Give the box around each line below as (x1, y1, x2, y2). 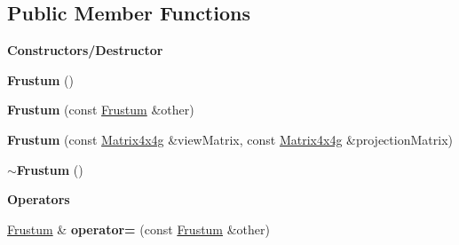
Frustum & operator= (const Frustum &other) (7, 219, 270, 238)
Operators (7, 190, 70, 209)
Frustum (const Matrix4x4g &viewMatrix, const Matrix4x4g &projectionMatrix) (7, 130, 453, 148)
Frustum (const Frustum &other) (7, 100, 194, 119)
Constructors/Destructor (7, 41, 163, 59)
